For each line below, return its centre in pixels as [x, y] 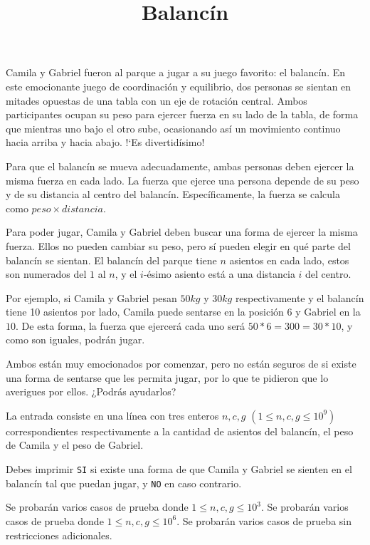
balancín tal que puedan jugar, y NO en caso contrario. [124, 483]
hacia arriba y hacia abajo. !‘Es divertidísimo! [105, 142]
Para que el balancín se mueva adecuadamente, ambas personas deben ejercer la [180, 166]
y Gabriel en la [328, 312]
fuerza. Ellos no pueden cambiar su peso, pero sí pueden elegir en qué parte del [178, 245]
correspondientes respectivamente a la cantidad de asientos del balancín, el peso [180, 431]
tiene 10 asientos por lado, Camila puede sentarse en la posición [145, 312]
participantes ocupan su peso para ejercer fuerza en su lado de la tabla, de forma [182, 114]
